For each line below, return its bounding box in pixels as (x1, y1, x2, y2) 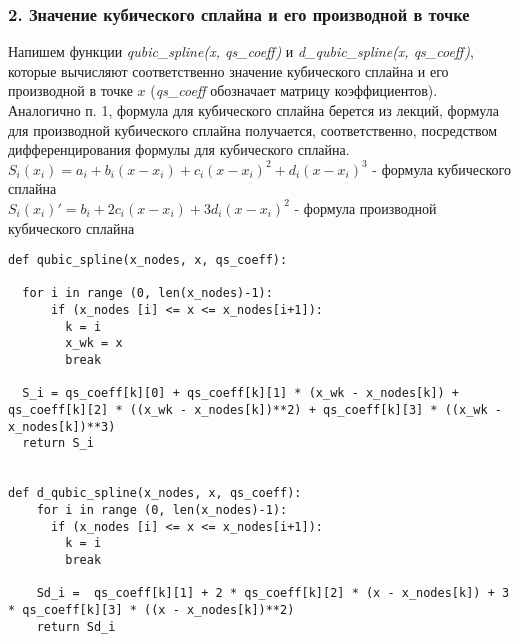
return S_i (22, 436, 94, 451)
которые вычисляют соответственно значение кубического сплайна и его (8, 60, 449, 81)
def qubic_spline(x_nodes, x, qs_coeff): (8, 253, 288, 268)
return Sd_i (36, 619, 116, 634)
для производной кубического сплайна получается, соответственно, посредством (8, 119, 498, 140)
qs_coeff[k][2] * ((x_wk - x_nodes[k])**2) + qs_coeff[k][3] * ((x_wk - (8, 403, 502, 418)
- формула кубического (372, 158, 511, 179)
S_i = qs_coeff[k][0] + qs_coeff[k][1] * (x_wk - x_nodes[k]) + (22, 386, 460, 401)
